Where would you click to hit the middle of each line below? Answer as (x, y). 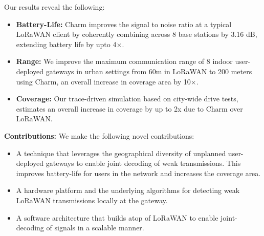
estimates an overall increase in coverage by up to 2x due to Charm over (129, 108)
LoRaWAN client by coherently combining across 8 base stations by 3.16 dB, (137, 34)
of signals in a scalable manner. (95, 228)
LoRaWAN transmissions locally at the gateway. (92, 200)
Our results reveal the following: (54, 7)
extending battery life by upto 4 (66, 44)
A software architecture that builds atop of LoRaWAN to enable (117, 217)
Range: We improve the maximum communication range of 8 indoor (124, 61)
